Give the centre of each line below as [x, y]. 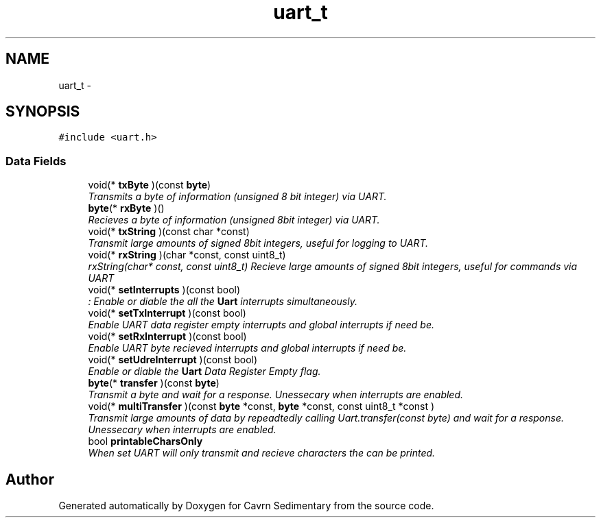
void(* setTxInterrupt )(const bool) [167, 313]
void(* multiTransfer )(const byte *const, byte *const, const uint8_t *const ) [261, 406]
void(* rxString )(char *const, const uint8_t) [187, 255]
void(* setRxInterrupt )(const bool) [167, 337]
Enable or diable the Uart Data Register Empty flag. [204, 372]
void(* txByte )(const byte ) [150, 185]
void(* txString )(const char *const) [169, 232]
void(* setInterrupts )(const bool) [164, 290]
